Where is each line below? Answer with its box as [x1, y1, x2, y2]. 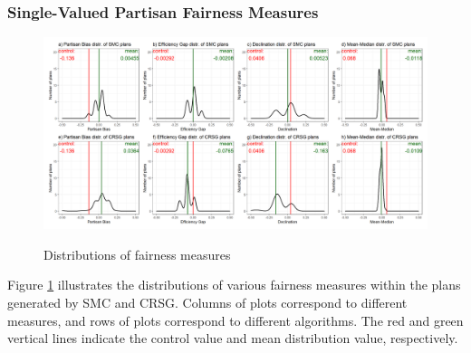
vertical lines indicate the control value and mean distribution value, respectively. [7, 329, 458, 348]
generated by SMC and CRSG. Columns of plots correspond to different [7, 293, 408, 311]
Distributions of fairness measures [43, 244, 231, 263]
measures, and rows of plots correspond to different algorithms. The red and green [7, 310, 464, 329]
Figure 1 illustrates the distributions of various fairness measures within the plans [7, 275, 461, 294]
